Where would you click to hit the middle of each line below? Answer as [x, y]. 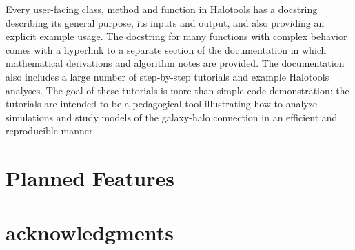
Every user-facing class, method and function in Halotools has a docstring [162, 9]
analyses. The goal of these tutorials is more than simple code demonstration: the [177, 90]
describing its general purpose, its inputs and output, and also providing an [165, 22]
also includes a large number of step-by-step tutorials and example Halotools [168, 76]
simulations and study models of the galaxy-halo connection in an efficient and [172, 117]
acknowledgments [90, 232]
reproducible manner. [51, 131]
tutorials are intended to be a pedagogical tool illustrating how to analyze [162, 104]
